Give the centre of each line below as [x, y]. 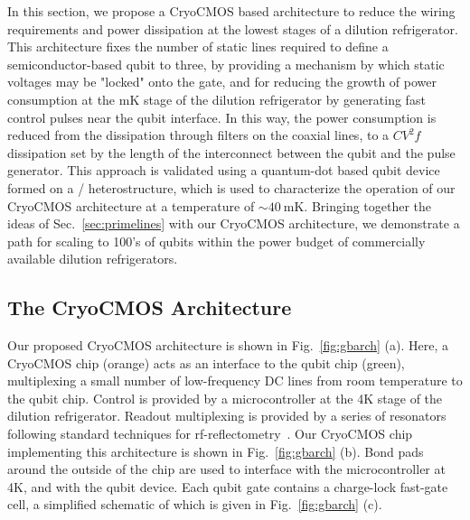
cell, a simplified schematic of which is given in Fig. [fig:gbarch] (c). [195, 504]
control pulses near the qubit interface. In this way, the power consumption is [222, 117]
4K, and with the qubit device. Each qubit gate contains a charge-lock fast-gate [228, 486]
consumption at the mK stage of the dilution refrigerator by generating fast [216, 99]
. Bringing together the [368, 205]
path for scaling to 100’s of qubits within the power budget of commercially [216, 241]
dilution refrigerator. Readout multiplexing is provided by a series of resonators [227, 416]
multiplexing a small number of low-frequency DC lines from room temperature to [235, 381]
